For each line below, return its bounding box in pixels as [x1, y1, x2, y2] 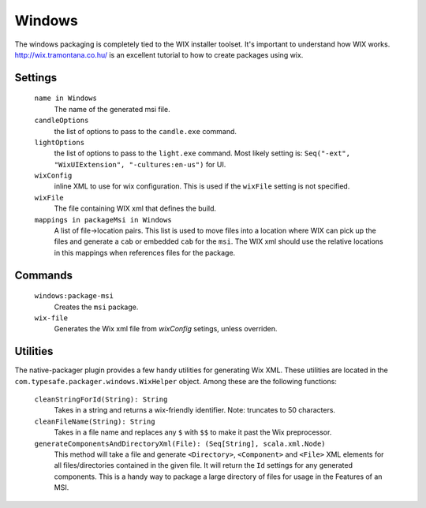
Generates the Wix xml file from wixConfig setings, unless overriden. [54, 324, 278, 334]
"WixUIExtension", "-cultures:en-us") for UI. [54, 159, 226, 169]
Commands [14, 268, 73, 282]
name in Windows [34, 94, 98, 103]
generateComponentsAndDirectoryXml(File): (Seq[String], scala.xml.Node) [34, 439, 327, 448]
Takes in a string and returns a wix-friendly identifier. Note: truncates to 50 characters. [54, 405, 335, 415]
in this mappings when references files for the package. [54, 248, 236, 257]
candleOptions [34, 116, 89, 125]
